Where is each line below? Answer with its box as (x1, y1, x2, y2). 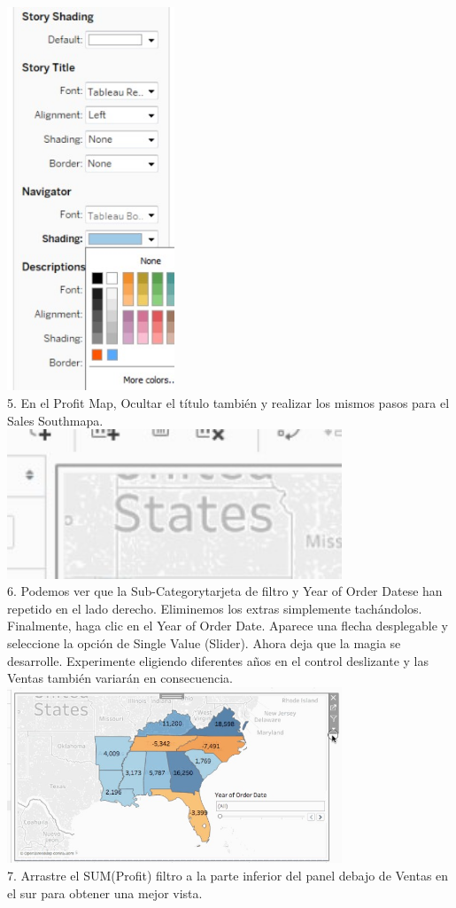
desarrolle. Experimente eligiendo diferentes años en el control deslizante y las (7, 651, 429, 669)
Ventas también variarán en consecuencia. (7, 669, 233, 687)
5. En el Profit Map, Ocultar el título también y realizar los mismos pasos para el (7, 394, 450, 412)
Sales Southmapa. (7, 411, 104, 429)
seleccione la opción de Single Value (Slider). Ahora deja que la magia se (7, 633, 401, 652)
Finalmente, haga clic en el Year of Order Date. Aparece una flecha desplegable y (7, 616, 448, 635)
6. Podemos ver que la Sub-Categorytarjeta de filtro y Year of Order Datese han (7, 582, 443, 600)
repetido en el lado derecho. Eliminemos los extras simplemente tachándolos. (7, 599, 422, 617)
